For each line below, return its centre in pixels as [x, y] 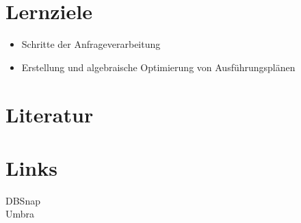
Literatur [50, 114]
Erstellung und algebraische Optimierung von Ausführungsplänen [158, 67]
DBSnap [23, 200]
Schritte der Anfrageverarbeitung [91, 44]
